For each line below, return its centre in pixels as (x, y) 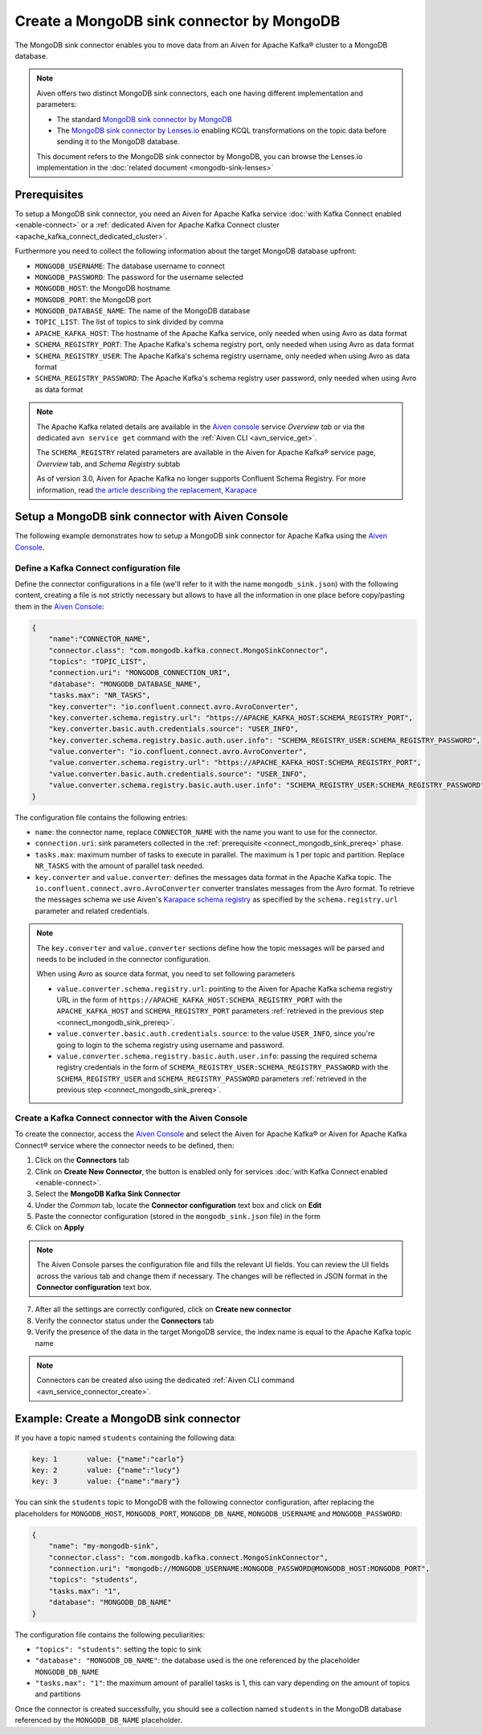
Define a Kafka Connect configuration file (98, 568)
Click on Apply (59, 1228)
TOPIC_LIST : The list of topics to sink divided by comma (129, 322)
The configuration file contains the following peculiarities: (110, 1635)
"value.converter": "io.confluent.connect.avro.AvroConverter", (178, 752)
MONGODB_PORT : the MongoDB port (93, 299)
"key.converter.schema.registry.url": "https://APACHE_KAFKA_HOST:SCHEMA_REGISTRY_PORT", (231, 718)
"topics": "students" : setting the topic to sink (118, 1649)
